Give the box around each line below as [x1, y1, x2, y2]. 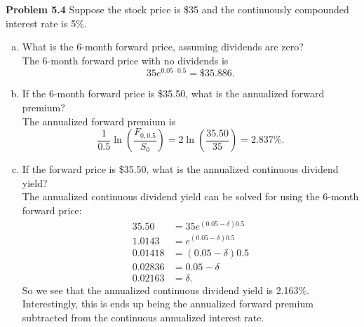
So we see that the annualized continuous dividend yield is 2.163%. [22, 282, 310, 297]
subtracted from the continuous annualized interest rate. [22, 309, 264, 324]
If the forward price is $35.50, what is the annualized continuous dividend [22, 162, 339, 176]
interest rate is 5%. [6, 15, 87, 30]
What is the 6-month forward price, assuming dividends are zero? [22, 39, 304, 54]
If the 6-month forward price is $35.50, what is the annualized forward [22, 86, 325, 101]
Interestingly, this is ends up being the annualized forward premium [22, 296, 314, 311]
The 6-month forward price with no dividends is [22, 53, 229, 67]
